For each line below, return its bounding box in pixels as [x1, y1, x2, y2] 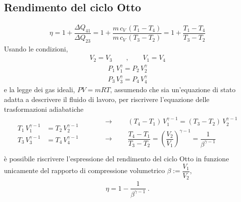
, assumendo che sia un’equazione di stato [110, 84, 236, 95]
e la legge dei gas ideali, [4, 84, 75, 95]
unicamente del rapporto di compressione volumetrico [4, 165, 165, 176]
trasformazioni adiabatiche [4, 103, 83, 114]
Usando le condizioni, [4, 43, 68, 53]
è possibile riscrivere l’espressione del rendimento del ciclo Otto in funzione [4, 153, 229, 164]
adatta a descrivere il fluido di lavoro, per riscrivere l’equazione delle [4, 94, 210, 104]
